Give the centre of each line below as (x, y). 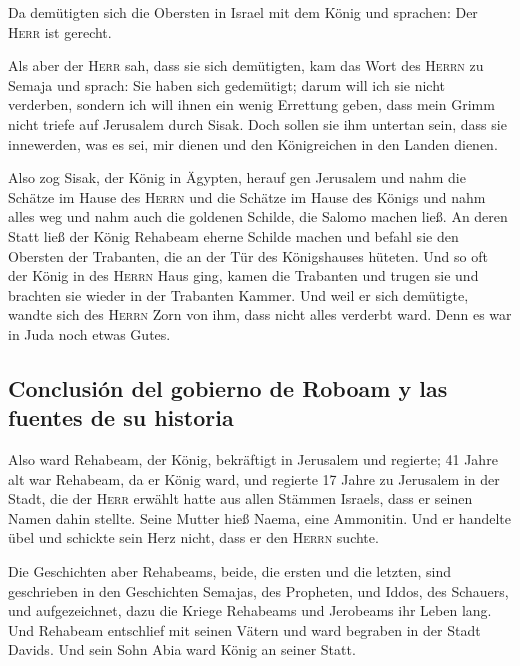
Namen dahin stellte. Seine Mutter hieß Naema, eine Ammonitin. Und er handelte (259, 517)
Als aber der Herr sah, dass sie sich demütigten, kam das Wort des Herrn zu (246, 65)
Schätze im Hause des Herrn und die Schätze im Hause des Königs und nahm (247, 196)
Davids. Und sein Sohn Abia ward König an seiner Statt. (182, 649)
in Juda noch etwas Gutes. (89, 333)
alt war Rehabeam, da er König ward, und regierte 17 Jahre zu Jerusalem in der (254, 478)
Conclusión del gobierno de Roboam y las (228, 387)
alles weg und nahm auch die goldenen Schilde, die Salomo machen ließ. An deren (258, 216)
